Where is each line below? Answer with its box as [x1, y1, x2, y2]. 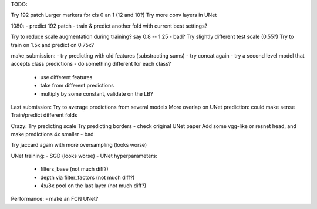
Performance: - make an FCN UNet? [11, 195, 99, 203]
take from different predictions [40, 82, 114, 89]
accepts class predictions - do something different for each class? [11, 60, 171, 68]
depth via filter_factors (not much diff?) [40, 174, 135, 181]
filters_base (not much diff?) [40, 166, 109, 173]
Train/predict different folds [11, 112, 77, 119]
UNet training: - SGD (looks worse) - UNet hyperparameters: [11, 152, 158, 159]
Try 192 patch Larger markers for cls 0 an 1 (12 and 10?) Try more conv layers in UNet [11, 12, 217, 19]
